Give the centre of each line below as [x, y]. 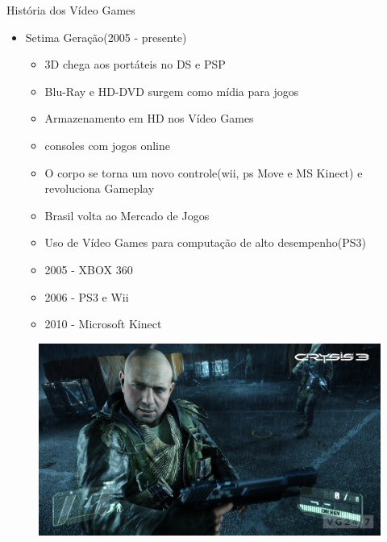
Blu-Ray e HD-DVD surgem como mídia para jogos [172, 91]
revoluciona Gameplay [100, 188]
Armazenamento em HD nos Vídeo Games [149, 118]
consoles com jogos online [107, 145]
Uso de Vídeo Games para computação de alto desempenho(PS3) [205, 242]
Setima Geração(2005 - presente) [106, 37]
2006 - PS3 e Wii [87, 296]
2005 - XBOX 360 [89, 269]
